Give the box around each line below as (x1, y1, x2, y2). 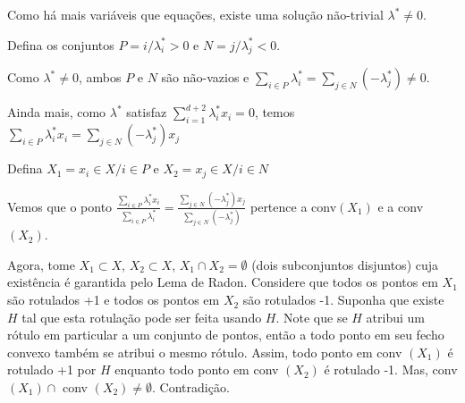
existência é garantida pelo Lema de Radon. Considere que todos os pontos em (7, 273, 438, 291)
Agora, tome (7, 255, 75, 273)
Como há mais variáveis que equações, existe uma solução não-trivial (7, 5, 384, 23)
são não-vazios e (161, 68, 249, 87)
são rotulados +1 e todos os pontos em (7, 290, 220, 309)
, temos (254, 103, 295, 122)
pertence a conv (249, 197, 337, 215)
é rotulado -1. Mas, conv (324, 360, 458, 379)
